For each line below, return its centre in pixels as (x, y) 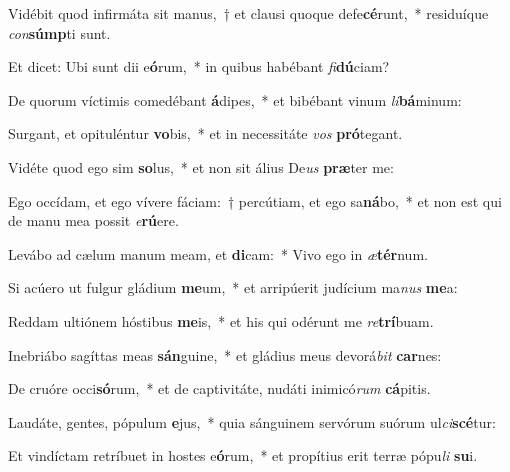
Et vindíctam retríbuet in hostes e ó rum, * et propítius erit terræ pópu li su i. (243, 455)
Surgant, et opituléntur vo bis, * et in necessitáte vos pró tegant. (205, 133)
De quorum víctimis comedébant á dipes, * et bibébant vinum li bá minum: (235, 99)
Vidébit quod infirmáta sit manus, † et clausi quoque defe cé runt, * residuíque (248, 13)
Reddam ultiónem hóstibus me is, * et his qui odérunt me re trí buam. (221, 320)
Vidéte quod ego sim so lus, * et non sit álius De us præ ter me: (201, 166)
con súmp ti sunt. (59, 32)
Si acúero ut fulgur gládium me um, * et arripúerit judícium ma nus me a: (233, 287)
